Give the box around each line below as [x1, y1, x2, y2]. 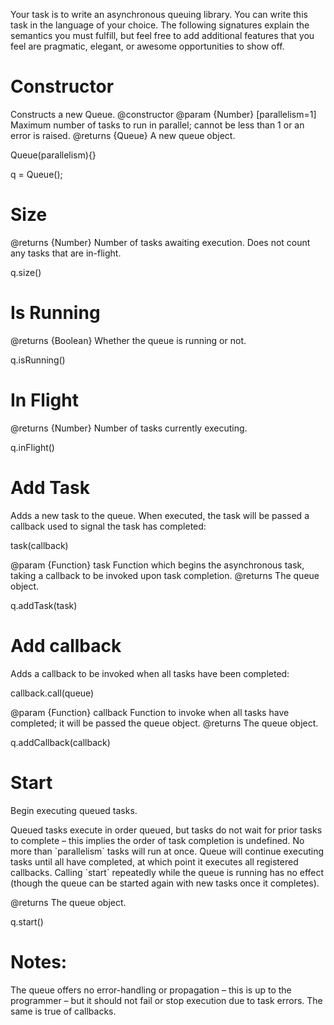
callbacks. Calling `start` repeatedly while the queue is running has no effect [10, 866, 325, 878]
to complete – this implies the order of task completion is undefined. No [10, 834, 305, 846]
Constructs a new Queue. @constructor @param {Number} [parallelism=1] [10, 108, 317, 120]
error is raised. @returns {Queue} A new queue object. [10, 129, 236, 141]
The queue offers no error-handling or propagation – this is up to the [10, 984, 292, 996]
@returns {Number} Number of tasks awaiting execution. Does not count [10, 236, 311, 248]
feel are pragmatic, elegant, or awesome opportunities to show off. [10, 40, 285, 52]
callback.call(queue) [10, 687, 95, 699]
